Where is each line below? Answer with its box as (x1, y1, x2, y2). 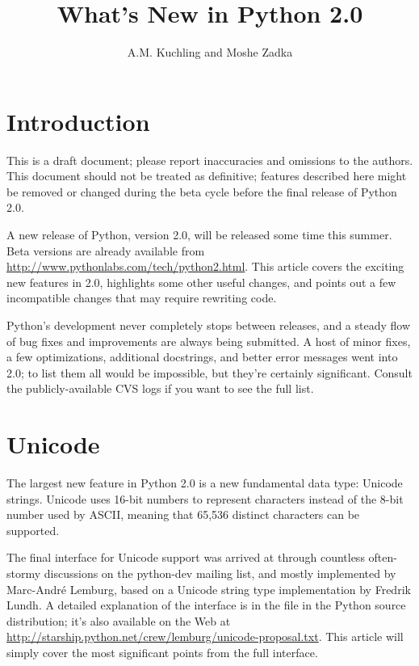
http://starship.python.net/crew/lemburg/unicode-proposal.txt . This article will (6, 628, 404, 645)
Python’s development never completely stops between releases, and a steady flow (6, 317, 411, 333)
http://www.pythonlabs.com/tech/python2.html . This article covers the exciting (6, 258, 404, 275)
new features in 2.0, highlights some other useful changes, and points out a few (6, 273, 396, 290)
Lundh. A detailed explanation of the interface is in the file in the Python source (6, 596, 406, 613)
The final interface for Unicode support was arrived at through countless (6, 549, 365, 566)
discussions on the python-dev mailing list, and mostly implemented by (44, 565, 396, 582)
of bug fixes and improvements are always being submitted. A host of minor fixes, (6, 332, 411, 349)
